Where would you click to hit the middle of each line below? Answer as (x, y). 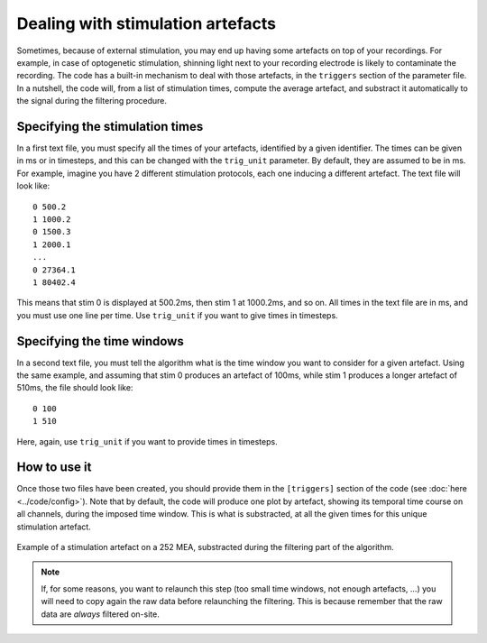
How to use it (54, 468)
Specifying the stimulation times (110, 126)
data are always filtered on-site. (100, 614)
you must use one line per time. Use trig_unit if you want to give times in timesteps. (177, 315)
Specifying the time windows (100, 341)
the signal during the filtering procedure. (92, 101)
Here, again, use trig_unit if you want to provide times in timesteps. (147, 441)
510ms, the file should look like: (75, 388)
